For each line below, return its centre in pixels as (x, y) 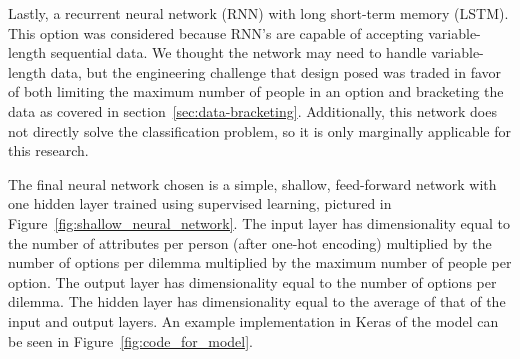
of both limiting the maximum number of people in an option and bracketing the (256, 91)
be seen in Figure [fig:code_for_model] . (131, 340)
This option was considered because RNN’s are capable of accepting (216, 32)
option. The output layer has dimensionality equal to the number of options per (252, 281)
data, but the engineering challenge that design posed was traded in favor (276, 71)
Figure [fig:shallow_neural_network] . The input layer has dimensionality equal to (259, 222)
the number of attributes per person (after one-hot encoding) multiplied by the (250, 242)
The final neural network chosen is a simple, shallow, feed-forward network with (252, 183)
